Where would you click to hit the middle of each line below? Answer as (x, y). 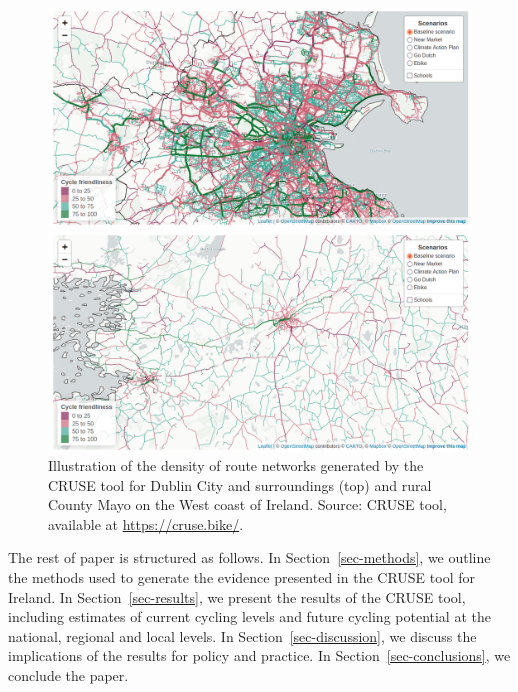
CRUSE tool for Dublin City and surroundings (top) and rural (240, 484)
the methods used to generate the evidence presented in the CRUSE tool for (241, 577)
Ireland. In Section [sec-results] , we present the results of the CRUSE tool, (237, 596)
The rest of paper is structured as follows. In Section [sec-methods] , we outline (249, 557)
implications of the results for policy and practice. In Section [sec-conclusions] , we (259, 655)
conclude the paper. (68, 675)
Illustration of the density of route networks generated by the (236, 465)
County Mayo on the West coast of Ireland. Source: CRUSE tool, (247, 504)
